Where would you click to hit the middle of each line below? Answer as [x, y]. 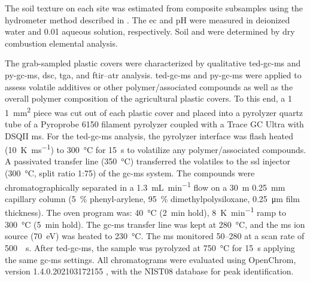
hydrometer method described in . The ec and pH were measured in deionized [148, 19]
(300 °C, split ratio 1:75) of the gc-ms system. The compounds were [130, 173]
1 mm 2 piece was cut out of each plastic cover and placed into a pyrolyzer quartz [154, 111]
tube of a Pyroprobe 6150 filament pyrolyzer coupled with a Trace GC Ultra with [154, 124]
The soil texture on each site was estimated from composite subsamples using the [154, 8]
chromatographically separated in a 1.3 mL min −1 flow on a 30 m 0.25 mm [145, 186]
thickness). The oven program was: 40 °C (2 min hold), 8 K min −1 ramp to [146, 212]
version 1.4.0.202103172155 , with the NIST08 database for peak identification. [149, 271]
